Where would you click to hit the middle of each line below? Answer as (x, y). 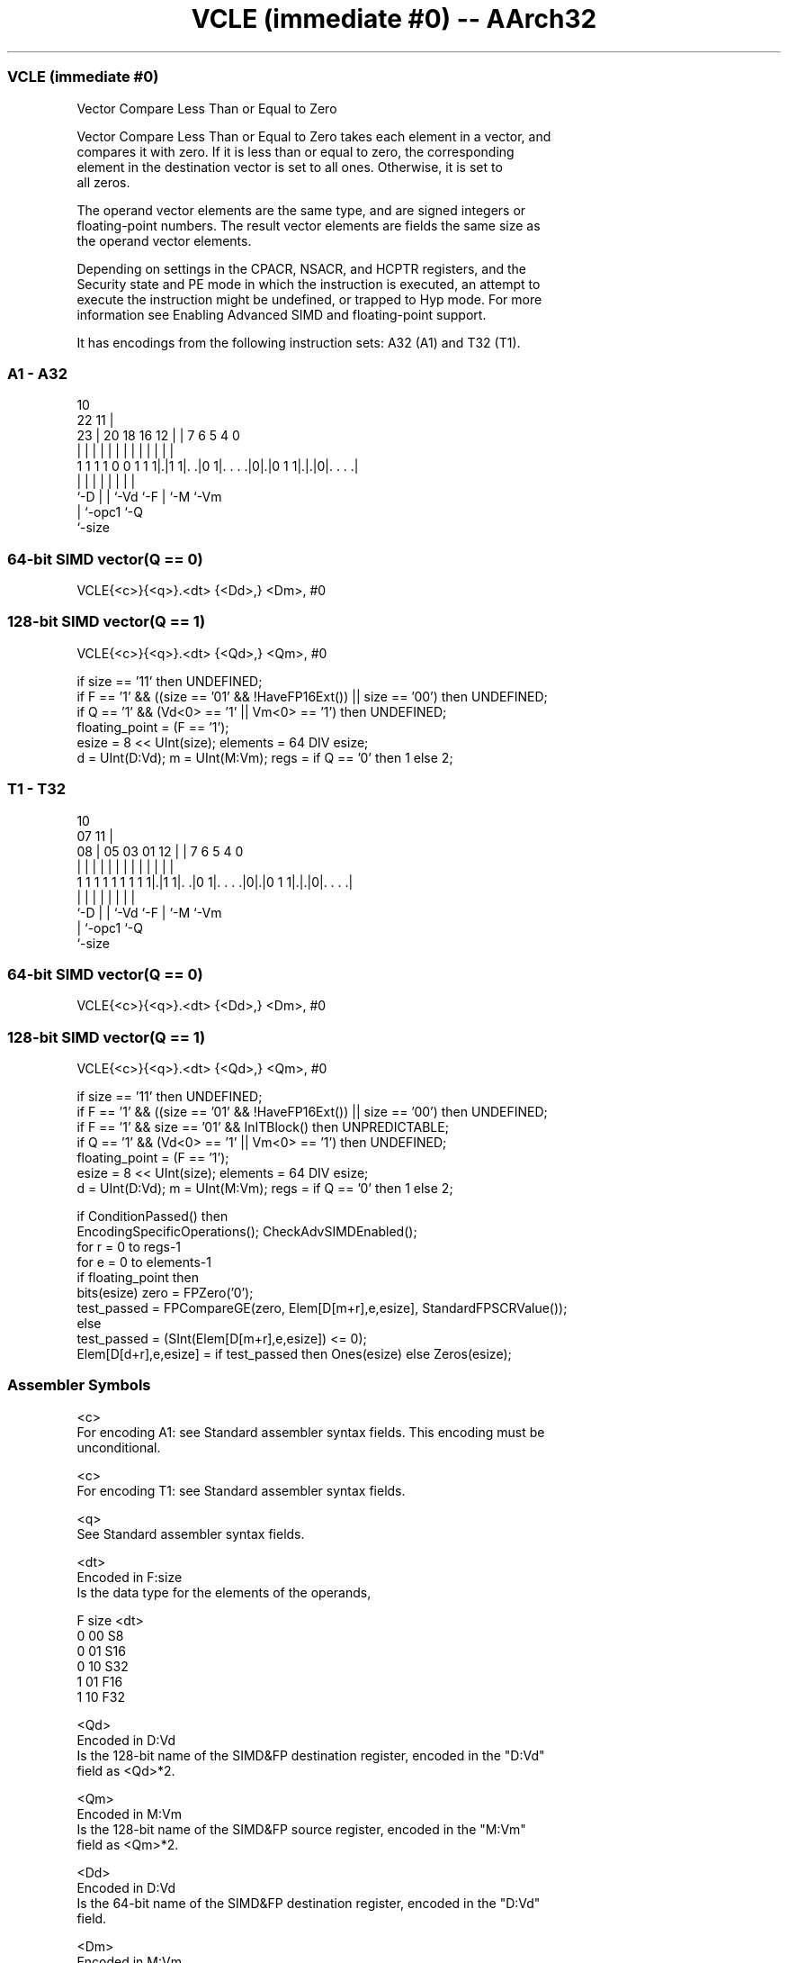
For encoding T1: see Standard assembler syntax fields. (241, 1490)
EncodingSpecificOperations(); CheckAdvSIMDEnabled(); (247, 1231)
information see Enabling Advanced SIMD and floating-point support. (282, 314)
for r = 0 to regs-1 (129, 1247)
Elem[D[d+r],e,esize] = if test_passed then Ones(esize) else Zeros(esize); (294, 1354)
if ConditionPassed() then (152, 1216)
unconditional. (119, 1447)
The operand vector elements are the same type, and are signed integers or (301, 210)
